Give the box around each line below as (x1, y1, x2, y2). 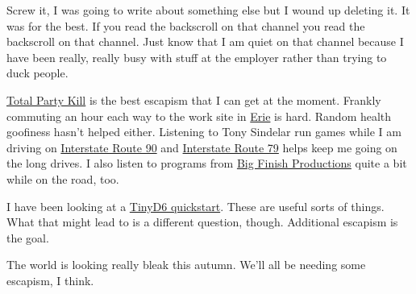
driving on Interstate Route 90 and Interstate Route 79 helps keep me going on (6, 139, 397, 155)
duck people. (6, 64, 69, 81)
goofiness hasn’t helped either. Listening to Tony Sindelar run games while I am (6, 123, 401, 140)
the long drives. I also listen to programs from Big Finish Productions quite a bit (6, 155, 407, 172)
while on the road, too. (6, 170, 119, 187)
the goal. (6, 229, 49, 246)
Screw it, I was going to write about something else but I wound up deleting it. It (6, 2, 410, 18)
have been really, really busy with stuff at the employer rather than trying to (6, 48, 387, 65)
